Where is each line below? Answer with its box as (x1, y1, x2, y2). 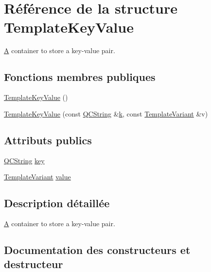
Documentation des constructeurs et (4, 242, 191, 257)
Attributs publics (4, 132, 92, 147)
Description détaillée (4, 195, 110, 211)
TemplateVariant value (4, 172, 71, 182)
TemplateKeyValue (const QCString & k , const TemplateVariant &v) (4, 108, 208, 118)
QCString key (4, 155, 45, 165)
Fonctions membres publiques (4, 69, 156, 84)
